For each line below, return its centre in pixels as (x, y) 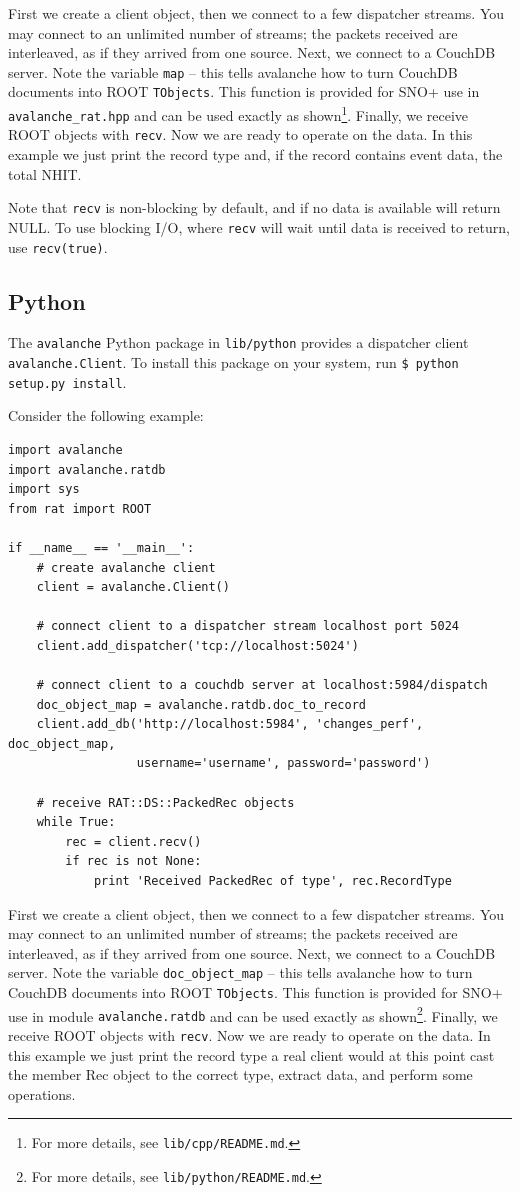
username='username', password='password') (283, 763)
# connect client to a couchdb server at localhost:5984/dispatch (262, 685)
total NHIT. (45, 173)
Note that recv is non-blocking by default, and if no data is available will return (254, 207)
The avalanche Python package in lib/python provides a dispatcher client (238, 342)
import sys (44, 489)
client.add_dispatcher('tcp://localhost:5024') (197, 645)
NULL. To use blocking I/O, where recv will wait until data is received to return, (259, 226)
